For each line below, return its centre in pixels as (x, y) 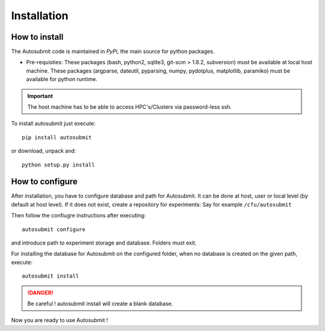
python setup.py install (58, 165)
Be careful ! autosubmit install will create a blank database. (100, 304)
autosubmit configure (54, 229)
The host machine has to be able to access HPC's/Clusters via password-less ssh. (129, 107)
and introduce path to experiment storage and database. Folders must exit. (104, 243)
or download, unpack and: (44, 151)
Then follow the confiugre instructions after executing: (79, 216)
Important (40, 96)
